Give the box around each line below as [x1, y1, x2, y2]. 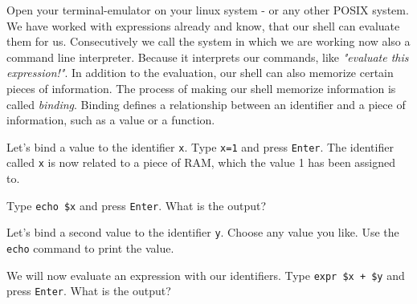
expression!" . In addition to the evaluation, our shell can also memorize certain [6, 64, 394, 81]
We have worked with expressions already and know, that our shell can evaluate [6, 17, 400, 34]
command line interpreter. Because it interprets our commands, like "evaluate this [6, 48, 409, 65]
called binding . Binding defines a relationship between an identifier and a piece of [6, 95, 406, 112]
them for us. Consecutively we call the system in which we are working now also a [6, 33, 411, 50]
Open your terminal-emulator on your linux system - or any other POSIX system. [6, 2, 409, 18]
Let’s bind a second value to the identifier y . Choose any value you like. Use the [6, 224, 399, 241]
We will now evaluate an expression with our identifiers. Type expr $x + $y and [6, 266, 405, 283]
